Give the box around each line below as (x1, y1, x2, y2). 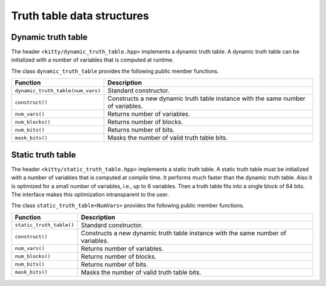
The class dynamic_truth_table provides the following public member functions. (11, 67, 219, 75)
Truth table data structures (11, 9, 149, 22)
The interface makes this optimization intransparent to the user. (11, 191, 169, 198)
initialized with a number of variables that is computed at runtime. (11, 56, 174, 63)
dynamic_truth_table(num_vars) (14, 87, 101, 94)
